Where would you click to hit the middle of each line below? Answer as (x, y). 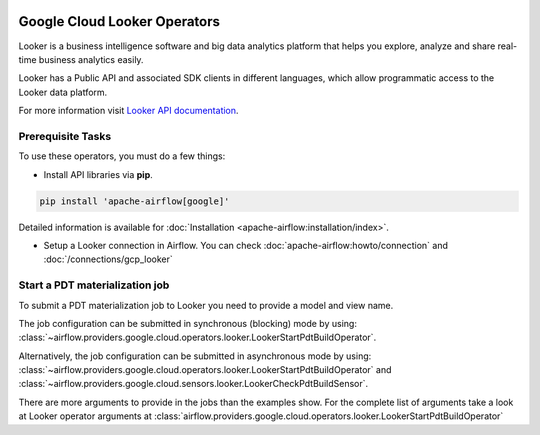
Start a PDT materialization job (94, 285)
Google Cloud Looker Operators (119, 21)
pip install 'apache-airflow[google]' (134, 201)
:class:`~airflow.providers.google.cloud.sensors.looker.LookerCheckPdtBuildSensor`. (193, 384)
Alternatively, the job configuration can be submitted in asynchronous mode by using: (195, 356)
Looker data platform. (63, 92)
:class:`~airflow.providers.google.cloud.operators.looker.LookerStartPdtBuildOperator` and (205, 370)
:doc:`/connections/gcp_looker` (108, 259)
